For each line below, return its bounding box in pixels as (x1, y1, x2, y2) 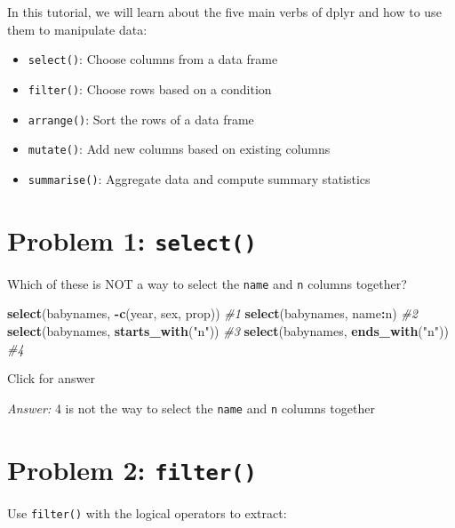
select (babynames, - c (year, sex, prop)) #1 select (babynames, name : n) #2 (7, 304, 418, 323)
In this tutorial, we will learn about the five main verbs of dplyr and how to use (7, 3, 442, 20)
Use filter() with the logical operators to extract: (7, 503, 287, 522)
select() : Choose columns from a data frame (28, 50, 278, 68)
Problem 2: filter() (7, 451, 257, 487)
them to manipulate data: (7, 20, 148, 38)
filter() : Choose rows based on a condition (28, 79, 272, 98)
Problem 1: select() (7, 221, 257, 258)
